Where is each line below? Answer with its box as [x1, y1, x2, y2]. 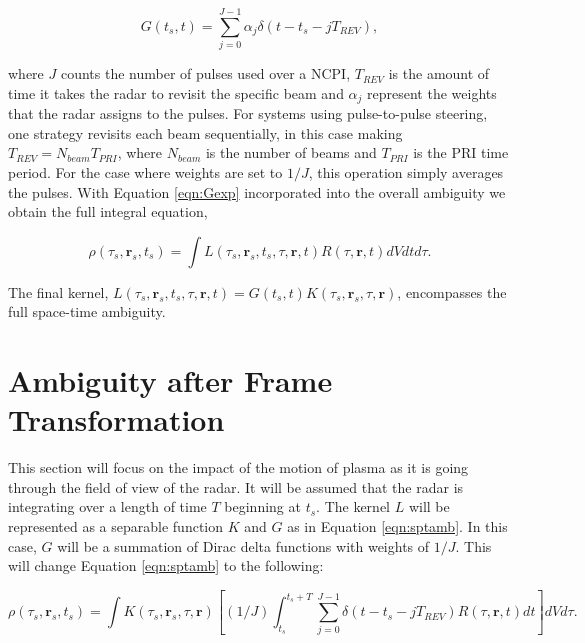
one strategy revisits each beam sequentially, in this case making [8, 122, 403, 143]
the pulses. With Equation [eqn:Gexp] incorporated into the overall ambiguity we [8, 181, 506, 202]
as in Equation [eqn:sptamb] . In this [287, 516, 508, 537]
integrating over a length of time [8, 496, 207, 517]
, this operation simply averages [308, 161, 504, 182]
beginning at [224, 496, 301, 517]
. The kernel [316, 496, 390, 517]
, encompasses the [397, 281, 507, 302]
